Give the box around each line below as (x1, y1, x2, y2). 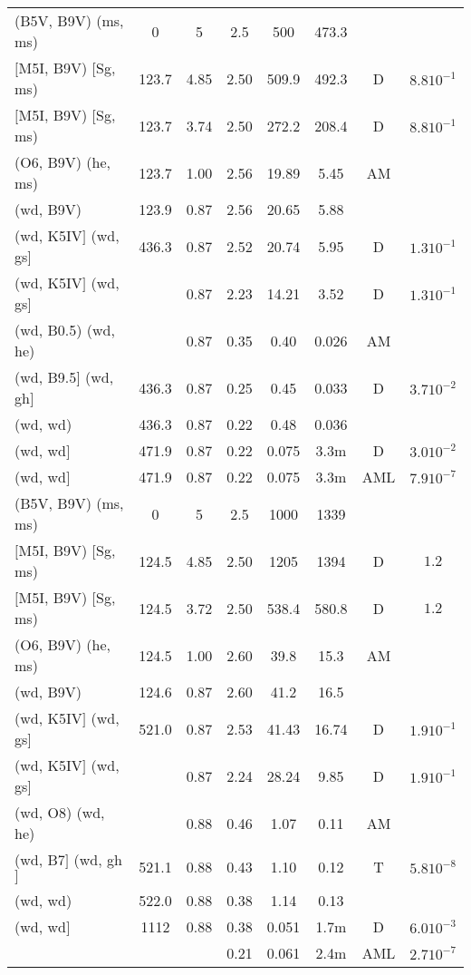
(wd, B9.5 (14, 366, 77, 387)
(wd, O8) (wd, (14, 802, 105, 823)
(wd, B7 (14, 849, 65, 870)
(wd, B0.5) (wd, (14, 319, 115, 340)
